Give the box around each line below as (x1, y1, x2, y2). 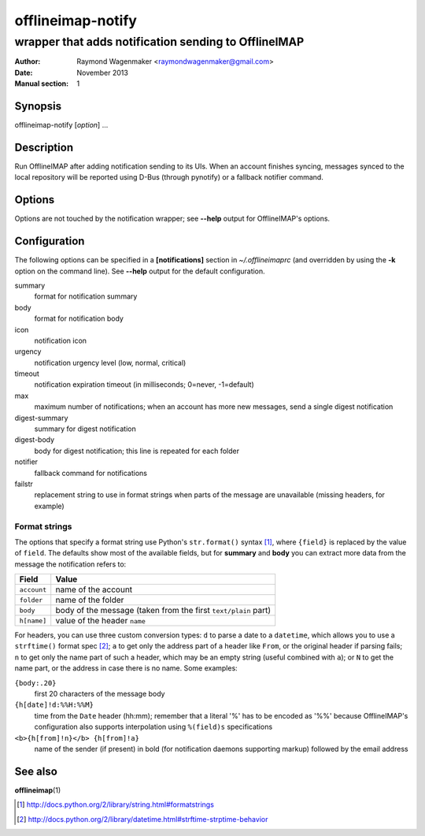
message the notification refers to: (14, 559, 127, 569)
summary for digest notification (34, 424, 137, 433)
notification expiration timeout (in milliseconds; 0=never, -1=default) (34, 380, 255, 389)
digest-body (14, 435, 55, 444)
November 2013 (76, 68, 129, 77)
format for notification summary (34, 292, 138, 301)
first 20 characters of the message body (34, 689, 165, 699)
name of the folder (55, 595, 124, 606)
